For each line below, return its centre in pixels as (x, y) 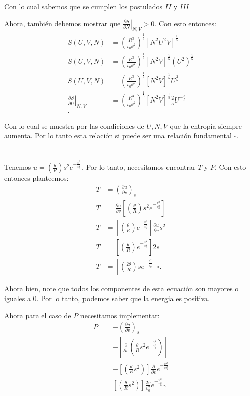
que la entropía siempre (206, 125)
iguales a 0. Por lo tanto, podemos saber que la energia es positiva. (107, 298)
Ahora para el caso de (38, 315)
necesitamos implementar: (120, 315)
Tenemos (18, 167)
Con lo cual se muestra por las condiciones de (74, 125)
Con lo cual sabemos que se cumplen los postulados (84, 6)
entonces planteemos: (36, 178)
